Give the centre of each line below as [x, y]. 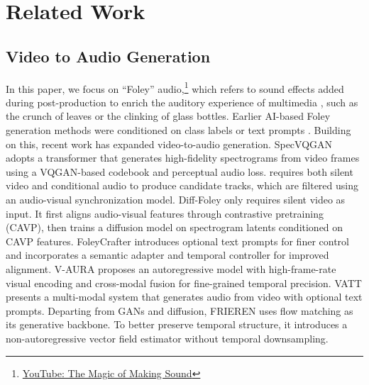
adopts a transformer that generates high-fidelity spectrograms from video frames [183, 158]
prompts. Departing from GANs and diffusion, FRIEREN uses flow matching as [180, 310]
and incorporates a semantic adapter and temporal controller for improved [167, 255]
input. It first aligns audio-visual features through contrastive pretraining [165, 213]
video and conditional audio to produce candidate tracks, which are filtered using [182, 185]
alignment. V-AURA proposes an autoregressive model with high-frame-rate [171, 268]
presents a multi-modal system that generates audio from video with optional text [184, 297]
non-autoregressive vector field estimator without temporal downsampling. [167, 338]
